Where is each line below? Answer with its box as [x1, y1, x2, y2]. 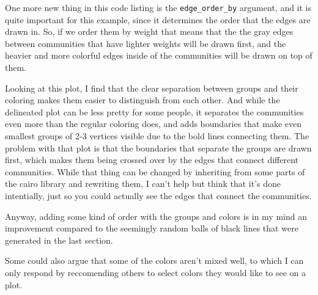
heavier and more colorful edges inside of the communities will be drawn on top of [5, 49, 312, 62]
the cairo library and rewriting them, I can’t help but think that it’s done [5, 177, 281, 190]
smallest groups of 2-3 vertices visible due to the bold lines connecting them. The [5, 129, 309, 142]
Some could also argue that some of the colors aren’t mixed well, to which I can [5, 254, 304, 267]
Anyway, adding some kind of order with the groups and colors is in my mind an [5, 209, 307, 222]
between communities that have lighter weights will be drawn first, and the [5, 37, 286, 49]
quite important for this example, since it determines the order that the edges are [5, 13, 311, 26]
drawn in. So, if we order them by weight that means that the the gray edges [5, 25, 294, 38]
